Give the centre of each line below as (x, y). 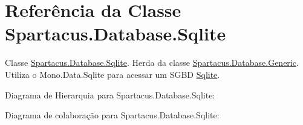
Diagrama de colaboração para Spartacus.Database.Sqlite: (112, 115)
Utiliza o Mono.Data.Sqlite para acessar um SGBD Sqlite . (112, 74)
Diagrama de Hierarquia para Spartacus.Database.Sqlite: (110, 95)
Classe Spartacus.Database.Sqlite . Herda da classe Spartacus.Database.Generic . (152, 62)
